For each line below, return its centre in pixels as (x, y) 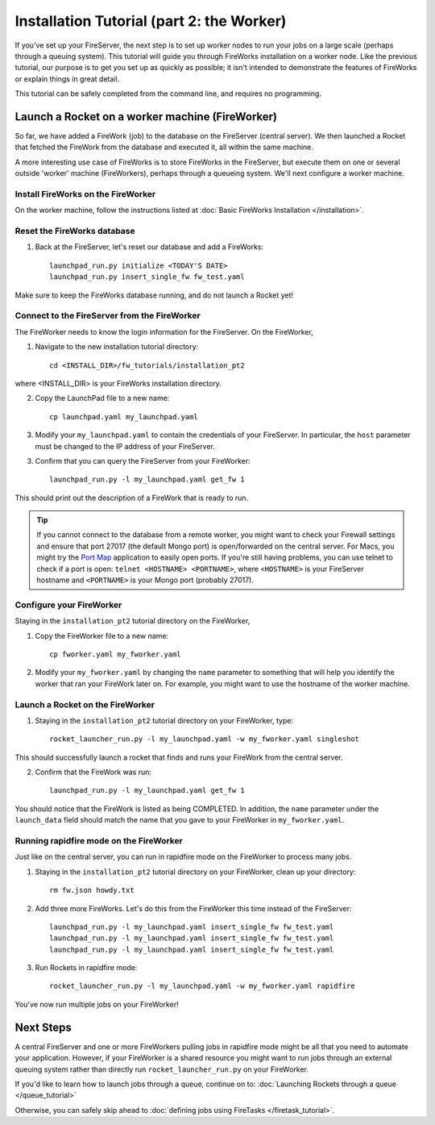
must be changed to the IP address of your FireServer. (125, 446)
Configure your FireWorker (68, 605)
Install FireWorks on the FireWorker (85, 194)
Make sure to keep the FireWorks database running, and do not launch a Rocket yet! (154, 295)
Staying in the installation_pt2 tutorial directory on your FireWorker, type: (164, 720)
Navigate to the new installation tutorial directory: (117, 347)
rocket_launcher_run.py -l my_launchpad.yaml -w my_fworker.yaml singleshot (205, 739)
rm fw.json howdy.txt (92, 890)
